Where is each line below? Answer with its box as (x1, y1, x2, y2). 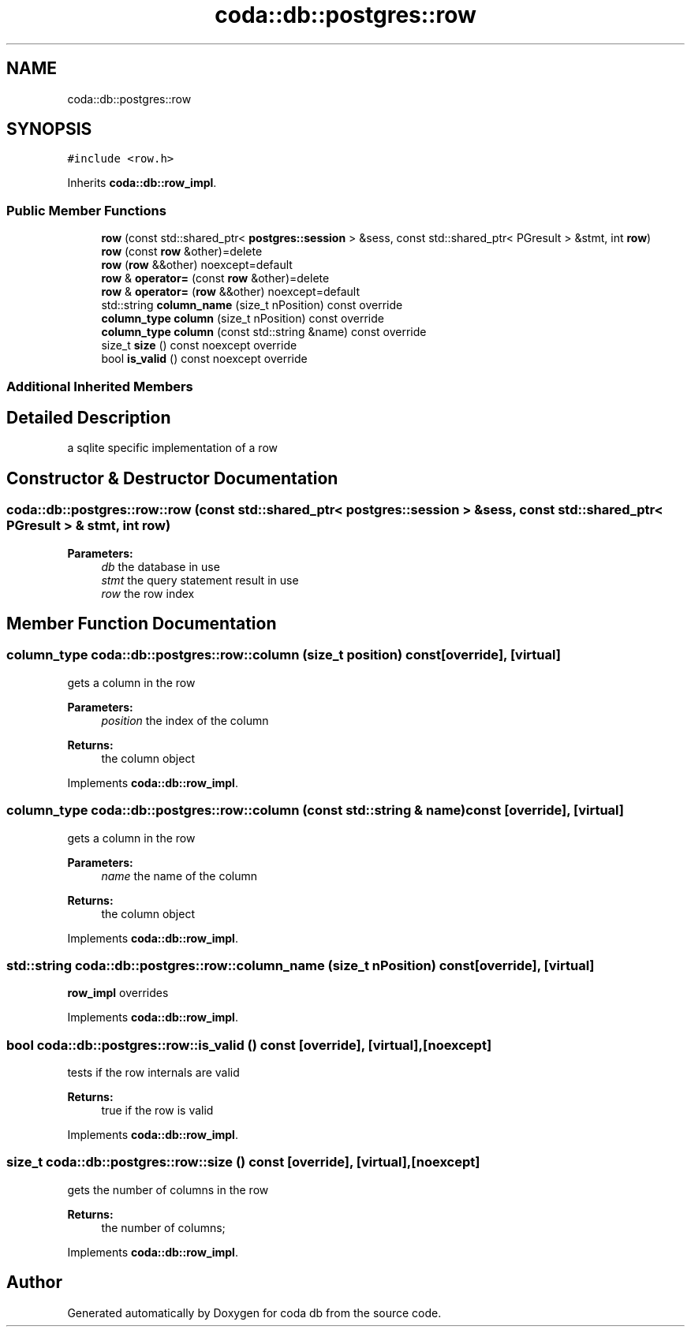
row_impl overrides (67, 986, 169, 1000)
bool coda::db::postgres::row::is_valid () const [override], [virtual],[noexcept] (6, 1036, 492, 1053)
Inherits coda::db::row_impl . (67, 176, 217, 190)
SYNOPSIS (6, 119, 92, 140)
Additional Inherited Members (6, 378, 193, 394)
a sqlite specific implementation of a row (67, 441, 278, 455)
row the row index (101, 586, 195, 600)
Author (6, 1272, 62, 1293)
